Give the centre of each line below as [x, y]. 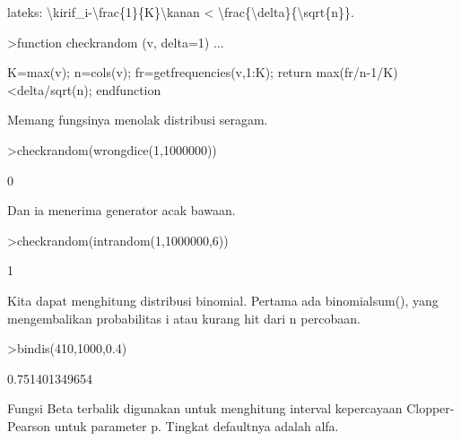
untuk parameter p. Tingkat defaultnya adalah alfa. [196, 425]
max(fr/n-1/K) [357, 72]
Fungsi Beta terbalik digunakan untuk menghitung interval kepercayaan [205, 408]
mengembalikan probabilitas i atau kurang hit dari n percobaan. [184, 318]
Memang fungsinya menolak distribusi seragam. [138, 120]
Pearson [29, 425]
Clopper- [431, 408]
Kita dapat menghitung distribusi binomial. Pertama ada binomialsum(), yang [223, 300]
